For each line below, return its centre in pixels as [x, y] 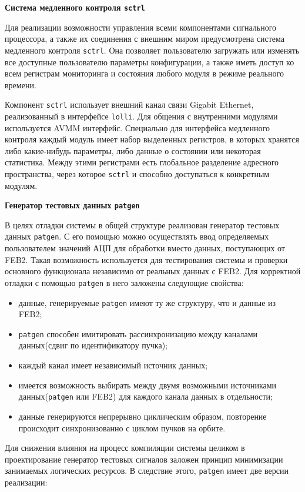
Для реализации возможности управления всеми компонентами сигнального [141, 27]
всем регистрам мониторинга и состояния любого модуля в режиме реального [144, 73]
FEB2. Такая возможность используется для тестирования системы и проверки [146, 259]
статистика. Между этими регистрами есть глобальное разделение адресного [142, 162]
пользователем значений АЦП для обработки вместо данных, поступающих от [145, 248]
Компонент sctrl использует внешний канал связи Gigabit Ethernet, [129, 104]
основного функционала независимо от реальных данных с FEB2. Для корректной [153, 271]
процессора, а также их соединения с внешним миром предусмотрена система [145, 39]
